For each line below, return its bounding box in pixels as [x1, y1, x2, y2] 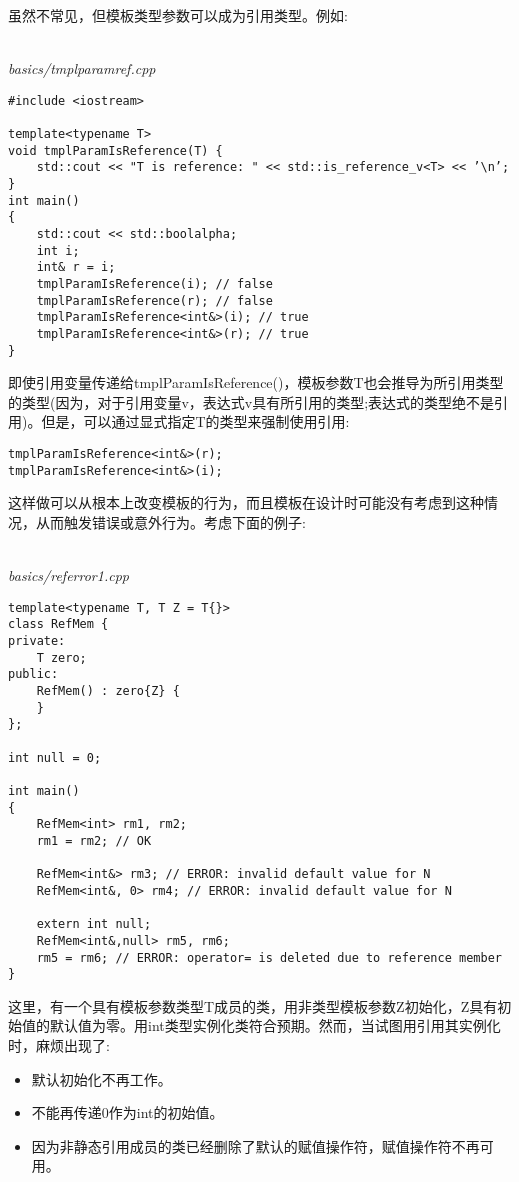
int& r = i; [36, 260, 116, 275]
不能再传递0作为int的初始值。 [31, 1102, 224, 1123]
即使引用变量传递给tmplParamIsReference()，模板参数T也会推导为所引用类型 [8, 372, 504, 393]
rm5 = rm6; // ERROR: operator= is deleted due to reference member [36, 950, 502, 965]
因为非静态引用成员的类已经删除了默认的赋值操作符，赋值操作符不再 [31, 1135, 480, 1156]
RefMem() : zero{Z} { [36, 684, 180, 699]
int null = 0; [8, 750, 102, 765]
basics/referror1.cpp [8, 565, 129, 586]
